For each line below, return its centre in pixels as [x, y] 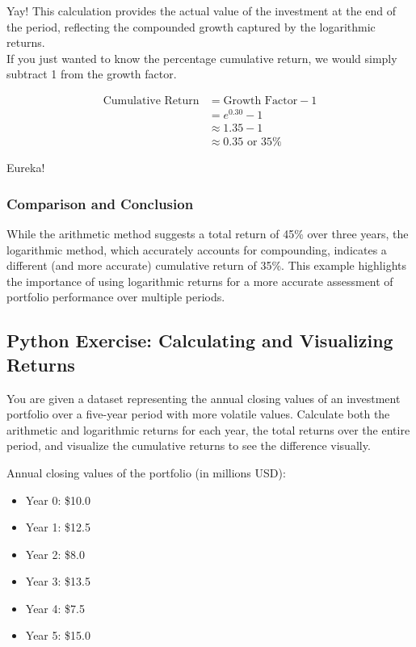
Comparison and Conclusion [100, 203]
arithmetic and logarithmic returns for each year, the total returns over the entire [208, 429]
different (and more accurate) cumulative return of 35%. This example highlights [207, 265]
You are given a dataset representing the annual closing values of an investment [204, 398]
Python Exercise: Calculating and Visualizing [200, 340]
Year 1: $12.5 [58, 527]
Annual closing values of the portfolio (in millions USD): [146, 472]
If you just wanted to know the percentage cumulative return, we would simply [202, 58]
